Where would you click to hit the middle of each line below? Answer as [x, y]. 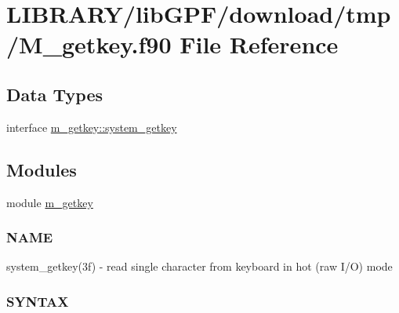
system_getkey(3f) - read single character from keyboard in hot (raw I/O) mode [199, 266]
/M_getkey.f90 [89, 44]
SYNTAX [38, 301]
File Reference [259, 44]
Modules [42, 169]
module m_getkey [50, 202]
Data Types [54, 94]
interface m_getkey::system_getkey [92, 127]
